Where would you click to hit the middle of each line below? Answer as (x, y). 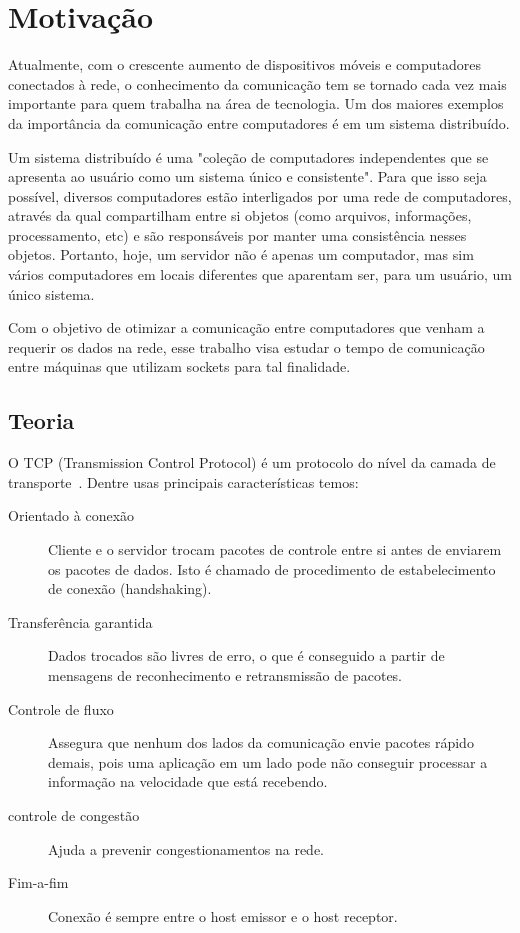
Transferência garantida (80, 621)
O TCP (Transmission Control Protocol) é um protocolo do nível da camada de (252, 462)
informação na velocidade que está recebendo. (188, 781)
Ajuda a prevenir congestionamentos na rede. (186, 848)
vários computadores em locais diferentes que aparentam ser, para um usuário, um (260, 274)
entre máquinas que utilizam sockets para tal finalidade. (179, 366)
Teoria (41, 420)
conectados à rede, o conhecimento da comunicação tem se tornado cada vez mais (257, 83)
